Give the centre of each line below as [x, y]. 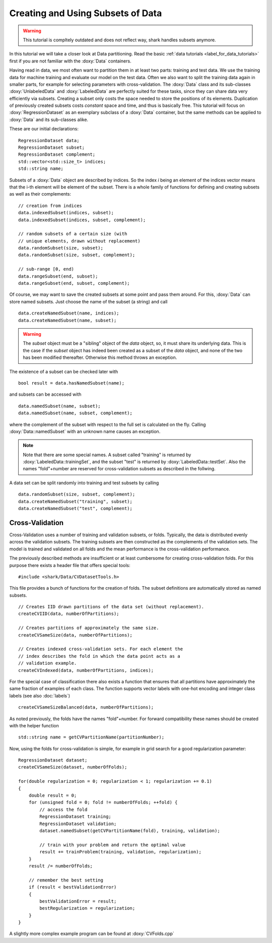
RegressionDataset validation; [78, 824]
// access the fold [63, 809]
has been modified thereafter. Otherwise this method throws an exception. [100, 357]
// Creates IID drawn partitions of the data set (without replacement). [111, 607]
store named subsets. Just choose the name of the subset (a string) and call [88, 301]
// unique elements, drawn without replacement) [79, 241]
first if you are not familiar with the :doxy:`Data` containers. [70, 61]
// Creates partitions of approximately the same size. [89, 628]
